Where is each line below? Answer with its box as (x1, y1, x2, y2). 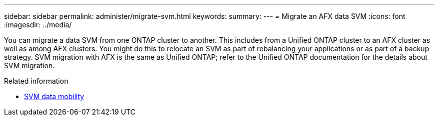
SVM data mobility (24, 92, 84, 101)
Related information (4, 77, 68, 85)
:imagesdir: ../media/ (4, 20, 72, 29)
